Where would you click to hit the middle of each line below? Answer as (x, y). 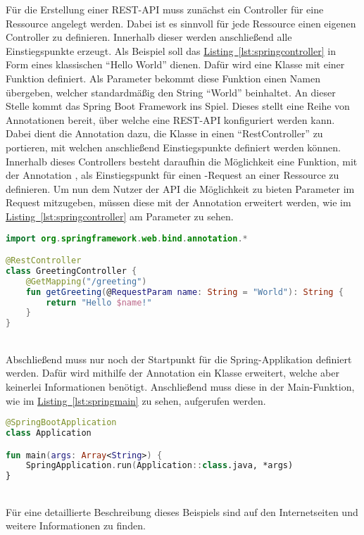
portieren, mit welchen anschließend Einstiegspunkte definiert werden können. (173, 147)
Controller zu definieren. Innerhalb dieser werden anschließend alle (149, 37)
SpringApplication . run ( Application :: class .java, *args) (159, 466)
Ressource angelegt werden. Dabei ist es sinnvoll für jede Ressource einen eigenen (181, 23)
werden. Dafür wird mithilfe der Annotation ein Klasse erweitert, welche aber (172, 373)
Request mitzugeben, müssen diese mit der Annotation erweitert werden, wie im (178, 202)
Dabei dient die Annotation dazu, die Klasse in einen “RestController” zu (164, 133)
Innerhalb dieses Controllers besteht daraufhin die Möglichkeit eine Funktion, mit (182, 161)
